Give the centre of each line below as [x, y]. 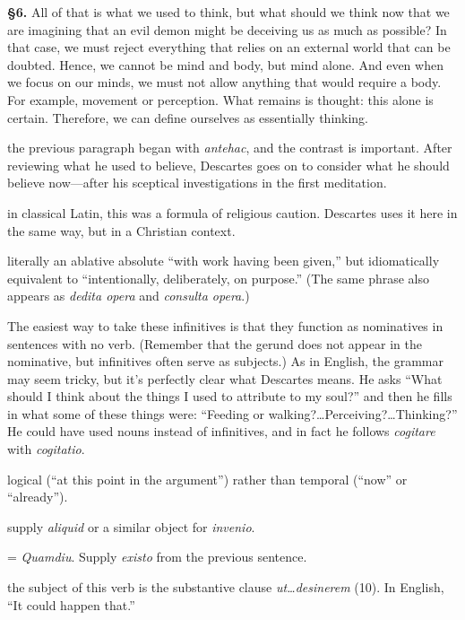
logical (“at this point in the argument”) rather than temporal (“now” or [207, 479]
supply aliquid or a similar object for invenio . [131, 526]
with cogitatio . [46, 449]
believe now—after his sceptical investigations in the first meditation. [197, 183]
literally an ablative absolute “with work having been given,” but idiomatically [224, 261]
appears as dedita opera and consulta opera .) [129, 296]
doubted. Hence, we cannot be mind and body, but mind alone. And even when [225, 64]
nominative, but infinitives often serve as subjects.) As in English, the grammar [225, 361]
